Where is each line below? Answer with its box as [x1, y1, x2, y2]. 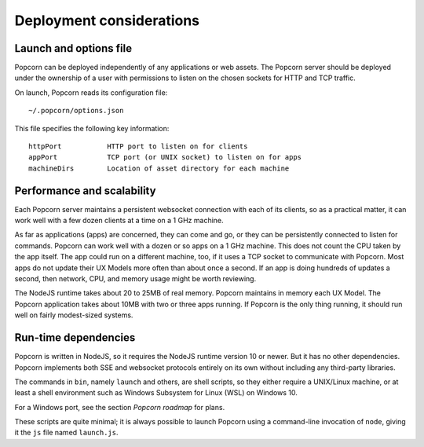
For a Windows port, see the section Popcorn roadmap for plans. [14, 402, 225, 412]
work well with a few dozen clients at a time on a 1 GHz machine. [14, 216, 224, 225]
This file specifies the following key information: [14, 123, 170, 133]
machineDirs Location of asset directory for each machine [28, 163, 290, 173]
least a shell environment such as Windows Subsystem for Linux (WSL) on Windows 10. [14, 388, 298, 398]
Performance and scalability [14, 184, 156, 197]
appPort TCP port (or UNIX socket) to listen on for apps [28, 153, 302, 162]
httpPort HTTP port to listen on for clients [28, 142, 248, 151]
